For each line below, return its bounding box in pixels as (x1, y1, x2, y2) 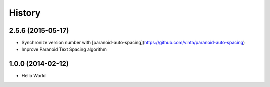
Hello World (21, 73, 46, 79)
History (9, 7, 41, 18)
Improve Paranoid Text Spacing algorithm (21, 46, 107, 52)
